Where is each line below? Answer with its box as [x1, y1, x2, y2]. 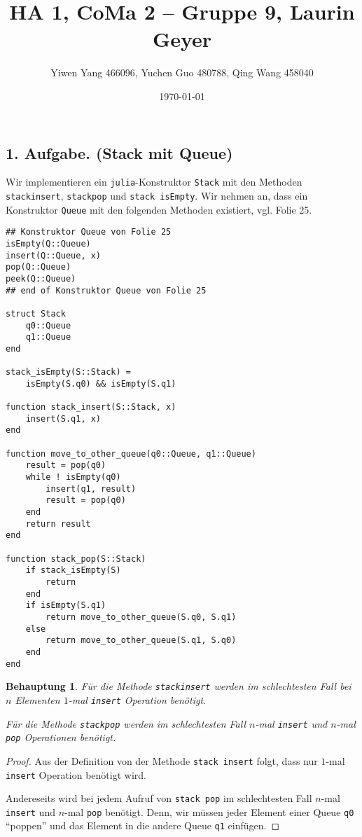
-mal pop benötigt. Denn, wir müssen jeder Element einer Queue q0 [64, 804, 354, 819]
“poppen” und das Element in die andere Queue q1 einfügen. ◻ [6, 818, 280, 833]
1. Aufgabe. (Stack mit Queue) [6, 141, 233, 163]
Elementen [15, 692, 60, 707]
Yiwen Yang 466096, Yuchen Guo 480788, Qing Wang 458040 [50, 65, 314, 80]
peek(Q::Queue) [6, 273, 76, 284]
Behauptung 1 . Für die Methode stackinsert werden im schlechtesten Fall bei [6, 679, 351, 693]
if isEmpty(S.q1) [25, 600, 106, 611]
